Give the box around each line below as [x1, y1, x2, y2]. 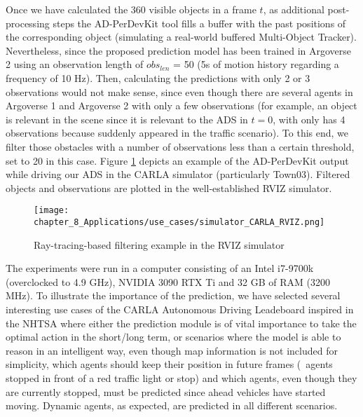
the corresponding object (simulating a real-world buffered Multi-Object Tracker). [6, 29, 357, 44]
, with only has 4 [273, 111, 345, 126]
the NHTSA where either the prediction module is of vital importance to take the [6, 315, 357, 330]
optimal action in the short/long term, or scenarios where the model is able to [6, 329, 341, 344]
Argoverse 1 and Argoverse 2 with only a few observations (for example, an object [6, 98, 357, 113]
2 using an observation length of [6, 57, 144, 71]
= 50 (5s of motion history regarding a [173, 57, 339, 71]
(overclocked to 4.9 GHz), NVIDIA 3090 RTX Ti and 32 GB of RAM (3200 [6, 274, 330, 289]
